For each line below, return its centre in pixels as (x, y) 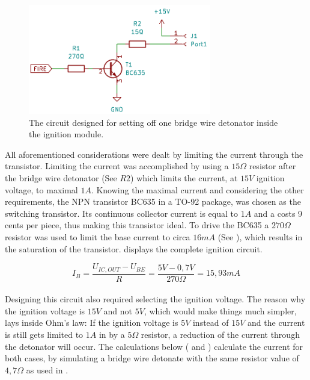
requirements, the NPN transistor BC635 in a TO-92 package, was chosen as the (153, 201)
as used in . (47, 369)
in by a (112, 335)
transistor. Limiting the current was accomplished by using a (117, 166)
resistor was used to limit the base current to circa (98, 236)
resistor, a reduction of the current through (220, 335)
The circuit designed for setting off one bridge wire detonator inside (153, 122)
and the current (276, 322)
